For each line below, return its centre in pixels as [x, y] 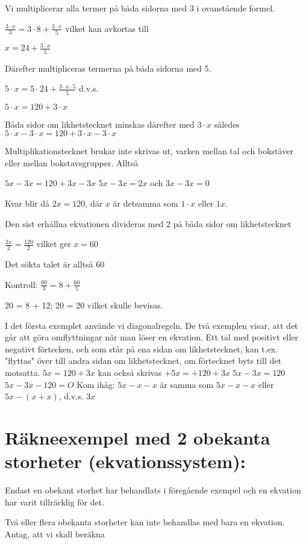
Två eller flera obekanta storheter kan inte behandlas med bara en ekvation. [145, 522]
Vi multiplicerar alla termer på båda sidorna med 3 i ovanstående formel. [140, 8]
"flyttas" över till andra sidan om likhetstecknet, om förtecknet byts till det [143, 361]
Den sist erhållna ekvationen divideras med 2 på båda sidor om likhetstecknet [148, 223]
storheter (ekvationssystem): [125, 461]
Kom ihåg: [96, 384]
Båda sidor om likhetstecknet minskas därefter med [100, 124]
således [227, 124]
